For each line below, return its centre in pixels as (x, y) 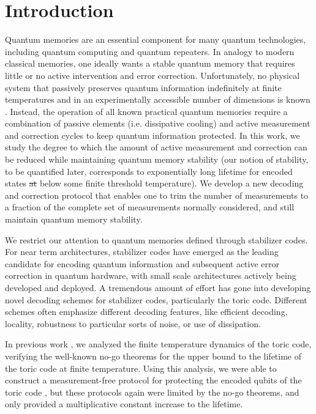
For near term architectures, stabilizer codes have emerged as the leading (142, 252)
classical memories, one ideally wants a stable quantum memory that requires (150, 63)
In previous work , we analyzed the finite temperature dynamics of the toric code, (158, 344)
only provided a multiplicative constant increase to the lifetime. (124, 404)
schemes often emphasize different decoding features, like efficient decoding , (146, 312)
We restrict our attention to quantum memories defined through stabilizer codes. (156, 239)
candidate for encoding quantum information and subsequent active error (142, 263)
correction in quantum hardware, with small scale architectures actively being (151, 275)
